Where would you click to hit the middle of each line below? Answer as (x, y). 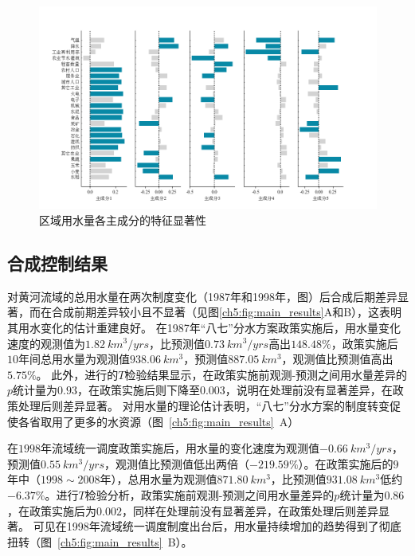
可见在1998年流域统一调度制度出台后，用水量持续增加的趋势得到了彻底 (217, 526)
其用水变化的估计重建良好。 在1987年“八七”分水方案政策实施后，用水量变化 (204, 327)
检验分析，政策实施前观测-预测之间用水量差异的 (209, 494)
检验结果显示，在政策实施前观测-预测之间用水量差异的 (266, 374)
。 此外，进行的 (77, 374)
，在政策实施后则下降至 (138, 390)
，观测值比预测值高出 (337, 359)
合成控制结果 (57, 262)
